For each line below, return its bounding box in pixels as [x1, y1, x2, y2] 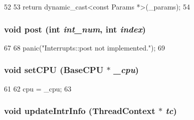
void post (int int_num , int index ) [4, 22, 146, 35]
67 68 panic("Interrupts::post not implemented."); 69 [4, 42, 165, 52]
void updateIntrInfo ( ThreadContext [4, 104, 155, 117]
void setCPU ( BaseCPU [4, 63, 104, 76]
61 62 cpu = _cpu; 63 [4, 83, 72, 93]
